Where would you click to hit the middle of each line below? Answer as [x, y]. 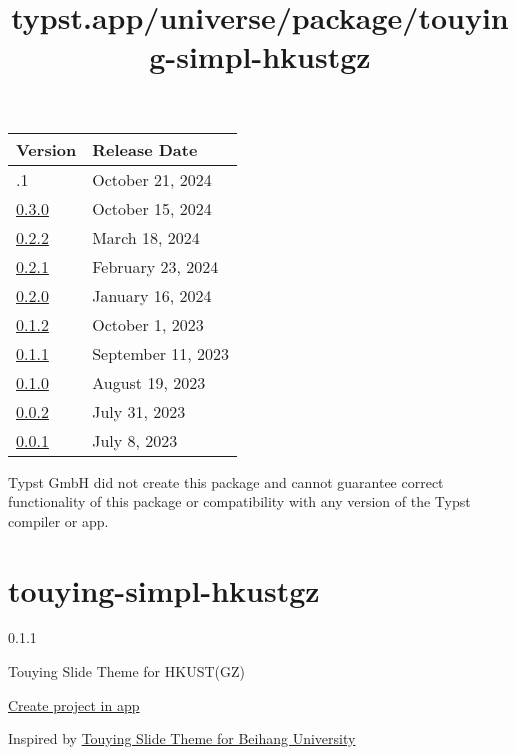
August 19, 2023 [149, 382]
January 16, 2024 [152, 295]
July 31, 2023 [139, 411]
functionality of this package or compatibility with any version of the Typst [239, 501]
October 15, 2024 [152, 208]
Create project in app [74, 704]
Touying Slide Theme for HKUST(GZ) [126, 671]
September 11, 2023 [161, 353]
